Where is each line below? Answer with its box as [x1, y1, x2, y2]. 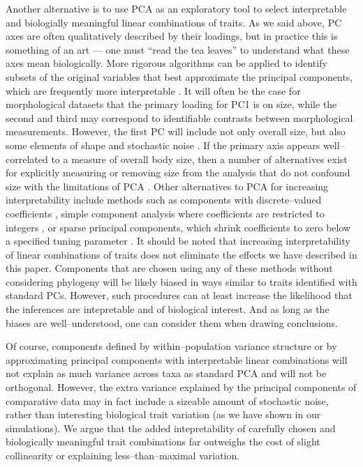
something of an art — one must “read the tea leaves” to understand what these [6, 42, 350, 56]
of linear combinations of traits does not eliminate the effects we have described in [6, 247, 357, 261]
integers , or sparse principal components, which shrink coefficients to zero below [6, 220, 351, 234]
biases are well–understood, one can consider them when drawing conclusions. [6, 315, 338, 330]
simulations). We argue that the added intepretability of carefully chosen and [6, 420, 336, 435]
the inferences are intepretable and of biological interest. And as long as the [6, 302, 329, 316]
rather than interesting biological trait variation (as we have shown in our [6, 407, 321, 422]
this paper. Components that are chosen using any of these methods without [6, 261, 333, 275]
